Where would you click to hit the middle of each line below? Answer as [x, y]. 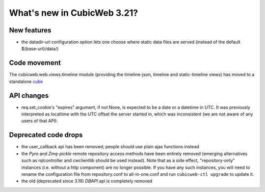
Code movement [35, 63]
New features [30, 30]
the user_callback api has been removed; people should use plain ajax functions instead [110, 147]
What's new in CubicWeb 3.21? [74, 13]
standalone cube [26, 82]
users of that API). [40, 121]
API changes [29, 96]
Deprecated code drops [46, 135]
